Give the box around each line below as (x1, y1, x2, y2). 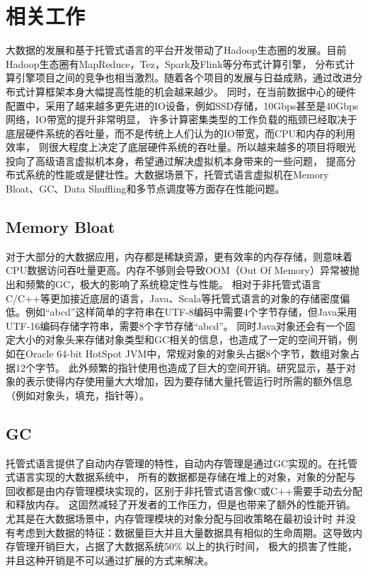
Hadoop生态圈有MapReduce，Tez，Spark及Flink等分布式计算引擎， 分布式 (6, 56, 345, 71)
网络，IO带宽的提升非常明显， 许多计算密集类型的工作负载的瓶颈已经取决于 (6, 112, 357, 127)
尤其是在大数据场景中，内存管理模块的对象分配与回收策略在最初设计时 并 (6, 510, 346, 525)
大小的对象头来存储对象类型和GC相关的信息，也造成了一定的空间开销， (15, 332, 348, 347)
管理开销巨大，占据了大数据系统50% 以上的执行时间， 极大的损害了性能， (15, 539, 357, 554)
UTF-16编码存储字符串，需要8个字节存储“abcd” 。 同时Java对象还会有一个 (6, 318, 345, 333)
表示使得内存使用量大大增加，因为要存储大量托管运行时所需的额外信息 (25, 374, 352, 389)
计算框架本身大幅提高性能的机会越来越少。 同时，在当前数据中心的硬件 (25, 84, 356, 98)
